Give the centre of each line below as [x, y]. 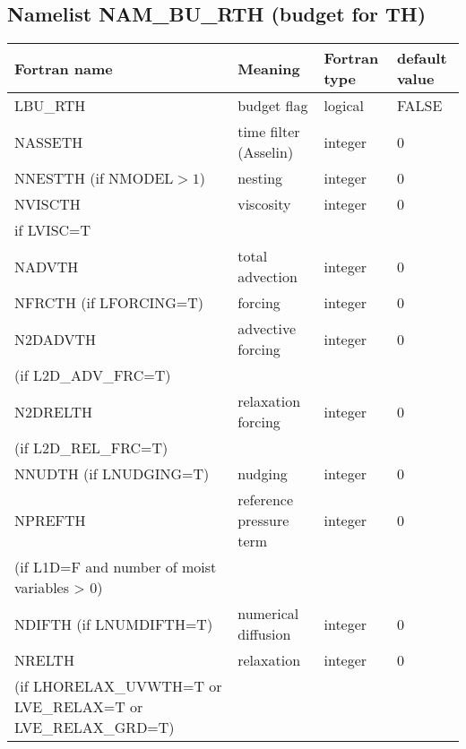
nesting [260, 178]
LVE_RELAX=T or [79, 707]
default [422, 58]
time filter [269, 132]
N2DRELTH [54, 411]
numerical [268, 614]
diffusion [264, 634]
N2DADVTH [56, 339]
